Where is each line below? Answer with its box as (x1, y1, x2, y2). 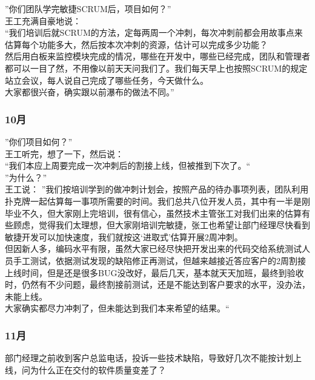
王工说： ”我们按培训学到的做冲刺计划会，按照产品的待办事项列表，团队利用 (5, 183, 309, 195)
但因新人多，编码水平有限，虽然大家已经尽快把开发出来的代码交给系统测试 (5, 242, 302, 255)
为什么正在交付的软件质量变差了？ (30, 363, 166, 376)
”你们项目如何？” (5, 135, 73, 148)
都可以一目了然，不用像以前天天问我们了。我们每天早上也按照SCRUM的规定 (5, 61, 308, 74)
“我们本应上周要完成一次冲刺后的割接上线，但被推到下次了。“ (5, 159, 251, 172)
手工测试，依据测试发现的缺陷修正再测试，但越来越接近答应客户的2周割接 (13, 254, 306, 266)
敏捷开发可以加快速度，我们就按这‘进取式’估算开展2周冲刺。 (5, 230, 243, 243)
